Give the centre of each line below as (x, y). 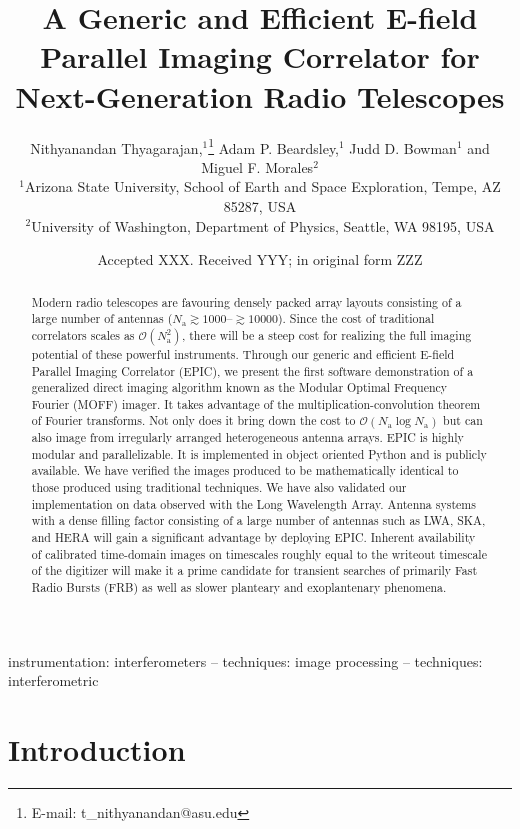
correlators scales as (83, 334)
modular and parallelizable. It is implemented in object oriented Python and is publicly (259, 453)
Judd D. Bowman (403, 147)
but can (463, 420)
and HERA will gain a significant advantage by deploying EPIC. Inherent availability (253, 537)
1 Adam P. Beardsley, (274, 146)
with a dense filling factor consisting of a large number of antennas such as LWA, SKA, (258, 520)
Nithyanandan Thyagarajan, (116, 147)
